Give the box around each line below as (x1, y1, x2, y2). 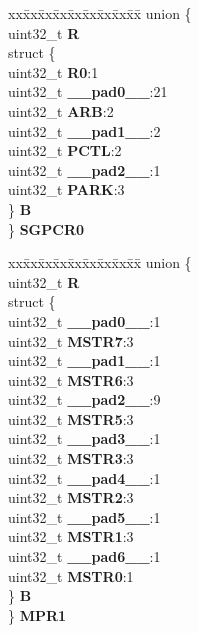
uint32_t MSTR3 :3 (8, 448, 134, 469)
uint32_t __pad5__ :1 (8, 506, 161, 527)
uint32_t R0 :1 (8, 61, 99, 82)
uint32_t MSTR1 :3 (8, 526, 134, 547)
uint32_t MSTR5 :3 (8, 408, 134, 429)
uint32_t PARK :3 (8, 179, 125, 200)
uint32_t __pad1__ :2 (8, 120, 161, 141)
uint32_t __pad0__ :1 (8, 310, 161, 331)
